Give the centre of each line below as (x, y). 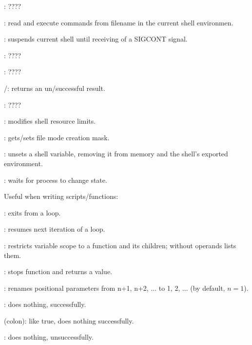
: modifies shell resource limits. (50, 121)
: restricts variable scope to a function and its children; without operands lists (120, 245)
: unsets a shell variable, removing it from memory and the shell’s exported (116, 154)
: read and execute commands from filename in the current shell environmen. (119, 22)
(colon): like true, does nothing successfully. (69, 320)
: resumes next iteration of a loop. (55, 229)
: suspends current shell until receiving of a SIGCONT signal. (96, 39)
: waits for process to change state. (56, 180)
